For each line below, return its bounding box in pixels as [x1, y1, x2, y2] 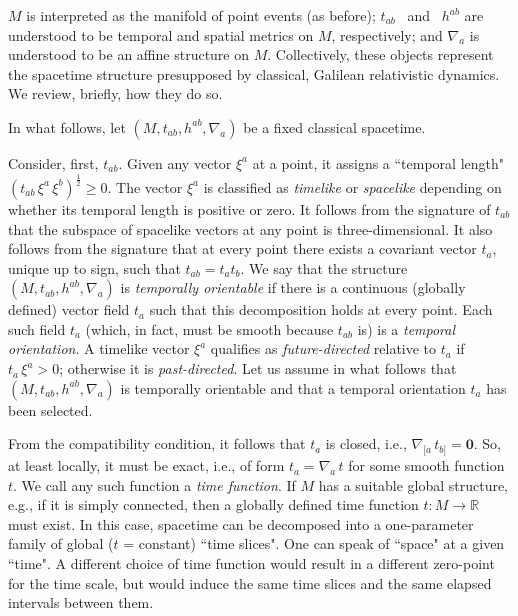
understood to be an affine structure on [8, 44, 250, 65]
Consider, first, [8, 152, 99, 173]
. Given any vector [118, 152, 232, 173]
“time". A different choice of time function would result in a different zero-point [8, 553, 495, 574]
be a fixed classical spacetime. [243, 116, 426, 137]
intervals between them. [8, 592, 154, 613]
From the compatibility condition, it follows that [8, 433, 306, 454]
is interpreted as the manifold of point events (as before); [26, 5, 376, 25]
